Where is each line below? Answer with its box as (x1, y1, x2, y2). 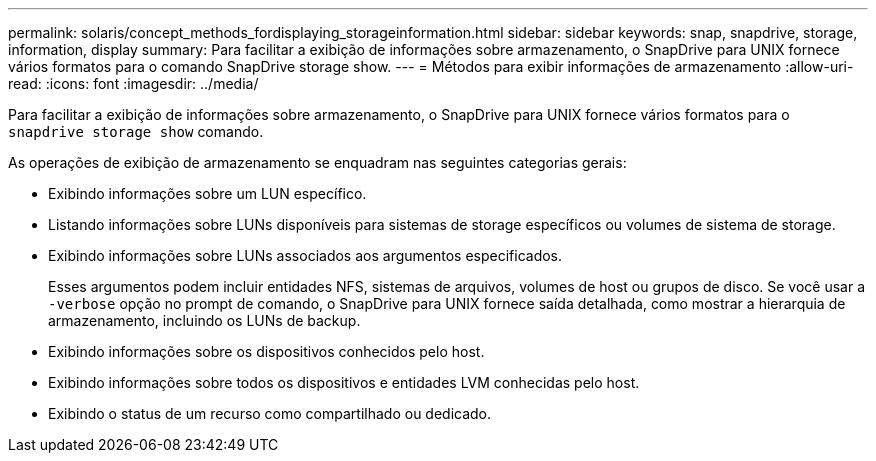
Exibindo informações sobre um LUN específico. (48, 185, 367, 202)
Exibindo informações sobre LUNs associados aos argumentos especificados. (48, 247, 563, 264)
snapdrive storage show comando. (8, 123, 264, 140)
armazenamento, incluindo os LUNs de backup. (48, 312, 361, 329)
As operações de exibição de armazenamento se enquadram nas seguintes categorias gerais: (8, 154, 627, 171)
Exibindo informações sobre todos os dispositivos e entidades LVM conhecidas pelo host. (48, 374, 640, 391)
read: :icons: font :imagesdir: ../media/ (8, 75, 259, 92)
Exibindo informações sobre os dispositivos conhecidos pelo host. (48, 343, 485, 360)
